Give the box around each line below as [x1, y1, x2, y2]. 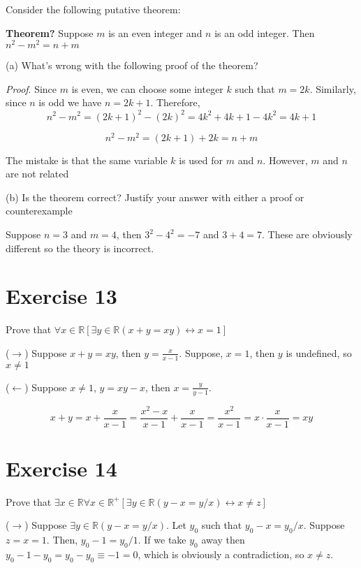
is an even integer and [108, 25, 202, 40]
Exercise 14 [6, 453, 117, 482]
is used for [179, 152, 223, 167]
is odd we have [38, 95, 102, 110]
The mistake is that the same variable [6, 152, 168, 167]
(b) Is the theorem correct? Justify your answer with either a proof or [6, 189, 304, 204]
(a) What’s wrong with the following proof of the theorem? [6, 58, 258, 73]
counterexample [6, 203, 73, 218]
